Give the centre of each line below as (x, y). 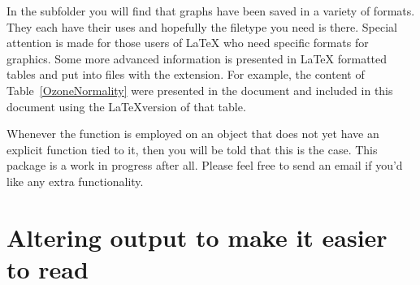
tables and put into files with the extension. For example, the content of (186, 74)
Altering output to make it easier (197, 237)
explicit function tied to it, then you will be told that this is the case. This (192, 149)
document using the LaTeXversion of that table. (126, 106)
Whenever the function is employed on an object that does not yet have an (193, 134)
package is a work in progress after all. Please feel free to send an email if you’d (205, 165)
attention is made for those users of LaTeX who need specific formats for (188, 43)
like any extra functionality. (75, 181)
